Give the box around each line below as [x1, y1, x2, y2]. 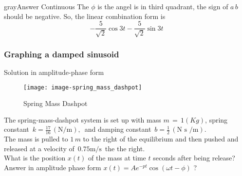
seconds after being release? [153, 153, 235, 163]
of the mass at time [88, 153, 146, 163]
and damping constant [84, 124, 151, 134]
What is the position [4, 153, 66, 163]
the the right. [105, 143, 145, 153]
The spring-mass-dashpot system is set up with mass [4, 114, 161, 124]
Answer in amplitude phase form [4, 162, 101, 172]
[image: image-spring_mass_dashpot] [23, 84, 142, 91]
